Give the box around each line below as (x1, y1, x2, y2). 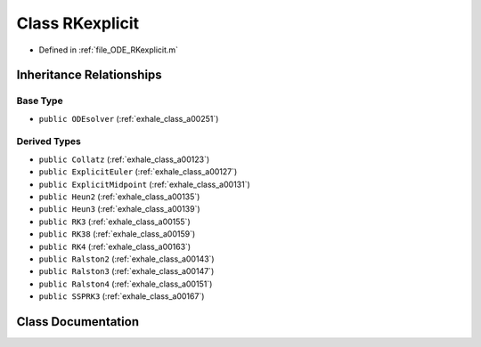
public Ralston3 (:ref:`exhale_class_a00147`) (38, 266, 215, 277)
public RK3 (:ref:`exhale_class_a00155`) (38, 216, 191, 227)
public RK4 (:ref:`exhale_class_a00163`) (38, 241, 192, 252)
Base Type (16, 94, 63, 107)
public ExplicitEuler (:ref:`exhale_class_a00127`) (38, 166, 238, 177)
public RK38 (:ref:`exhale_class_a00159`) (38, 229, 196, 239)
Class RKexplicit (16, 13, 140, 33)
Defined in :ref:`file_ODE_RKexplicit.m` (38, 44, 178, 55)
